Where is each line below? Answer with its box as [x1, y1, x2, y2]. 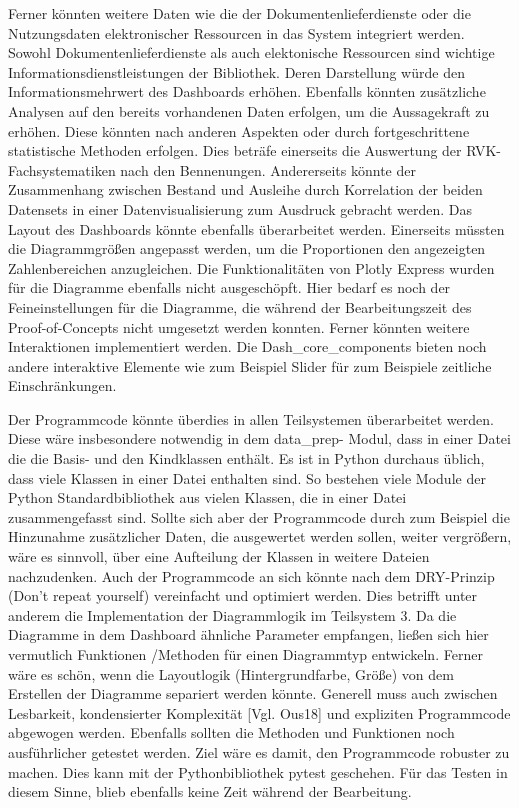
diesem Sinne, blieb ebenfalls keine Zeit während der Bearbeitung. [8, 781, 412, 802]
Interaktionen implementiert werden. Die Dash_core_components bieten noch [8, 336, 487, 357]
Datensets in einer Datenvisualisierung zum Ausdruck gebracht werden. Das [8, 198, 473, 219]
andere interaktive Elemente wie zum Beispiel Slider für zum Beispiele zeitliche [8, 355, 492, 376]
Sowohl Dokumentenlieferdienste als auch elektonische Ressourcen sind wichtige [8, 42, 495, 63]
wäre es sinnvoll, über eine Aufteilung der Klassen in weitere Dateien [8, 546, 430, 567]
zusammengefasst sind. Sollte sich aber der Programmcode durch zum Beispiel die [8, 506, 510, 527]
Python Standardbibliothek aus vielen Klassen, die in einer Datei [8, 487, 407, 508]
